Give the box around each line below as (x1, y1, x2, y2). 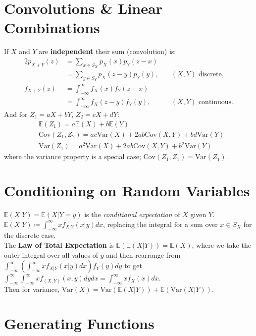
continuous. (198, 99, 234, 106)
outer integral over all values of (4, 249, 98, 260)
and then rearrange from (106, 249, 181, 260)
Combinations (4, 17, 100, 38)
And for (4, 109, 28, 119)
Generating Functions (4, 313, 154, 333)
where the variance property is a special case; (4, 151, 141, 162)
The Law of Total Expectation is (4, 239, 114, 250)
